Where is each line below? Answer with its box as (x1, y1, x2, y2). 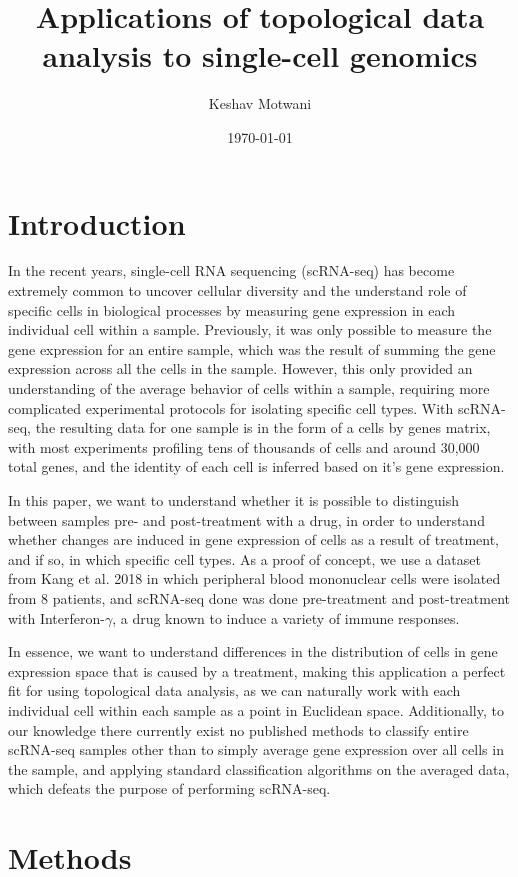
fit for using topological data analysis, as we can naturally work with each (8, 680, 461, 701)
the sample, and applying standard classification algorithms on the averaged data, (8, 758, 510, 779)
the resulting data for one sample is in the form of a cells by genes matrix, (35, 417, 491, 438)
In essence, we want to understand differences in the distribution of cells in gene (8, 641, 498, 662)
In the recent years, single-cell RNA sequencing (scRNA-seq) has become (8, 260, 455, 281)
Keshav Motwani (208, 93, 312, 114)
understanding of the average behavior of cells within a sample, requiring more (8, 378, 490, 398)
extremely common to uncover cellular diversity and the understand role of (8, 280, 467, 301)
